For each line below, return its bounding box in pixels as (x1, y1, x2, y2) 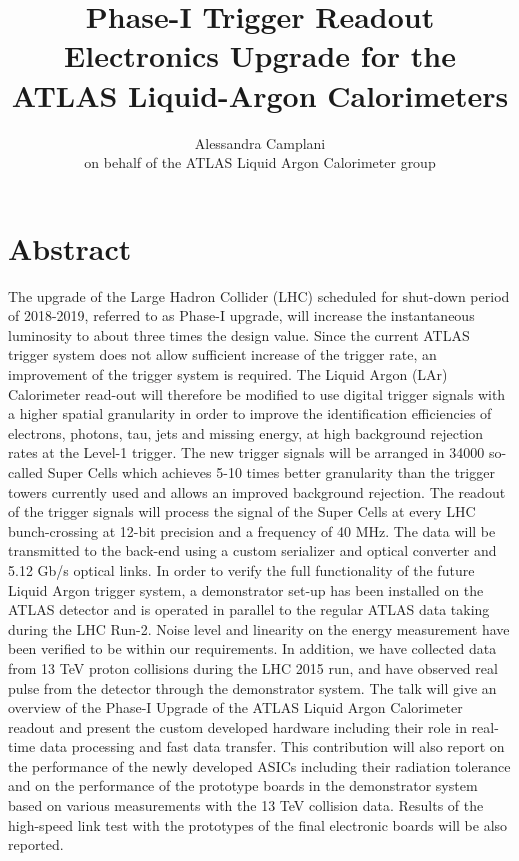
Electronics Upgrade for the (64, 35, 456, 76)
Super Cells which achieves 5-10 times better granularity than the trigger (47, 461, 495, 482)
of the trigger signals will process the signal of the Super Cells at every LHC (8, 501, 476, 522)
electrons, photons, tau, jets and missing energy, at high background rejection (8, 422, 484, 443)
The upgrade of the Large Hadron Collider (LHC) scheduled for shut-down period (8, 285, 510, 306)
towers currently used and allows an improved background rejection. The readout (8, 481, 506, 502)
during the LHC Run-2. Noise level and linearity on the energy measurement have (8, 618, 510, 639)
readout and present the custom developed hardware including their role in (8, 716, 467, 737)
